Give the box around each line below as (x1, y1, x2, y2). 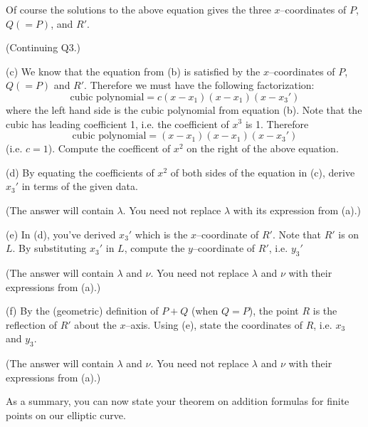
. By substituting (12, 241, 87, 255)
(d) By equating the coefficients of (6, 164, 154, 179)
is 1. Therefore (245, 116, 309, 131)
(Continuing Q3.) (6, 40, 81, 55)
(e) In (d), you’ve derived (6, 226, 116, 241)
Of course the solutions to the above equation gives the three (6, 2, 271, 16)
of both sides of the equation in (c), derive (170, 164, 355, 179)
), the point (248, 303, 299, 318)
